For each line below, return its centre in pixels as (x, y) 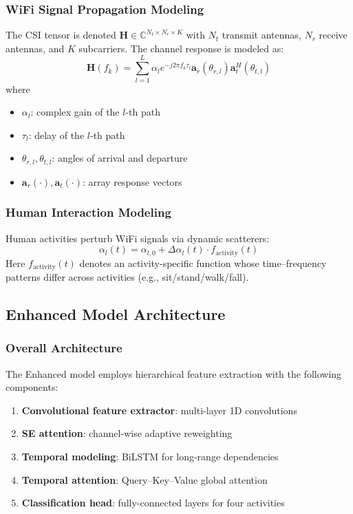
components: (32, 387)
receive (333, 35)
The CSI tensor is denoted (61, 35)
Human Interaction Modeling (88, 212)
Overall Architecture (64, 348)
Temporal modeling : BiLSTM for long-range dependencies (150, 457)
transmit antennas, (261, 35)
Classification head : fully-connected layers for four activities (153, 503)
